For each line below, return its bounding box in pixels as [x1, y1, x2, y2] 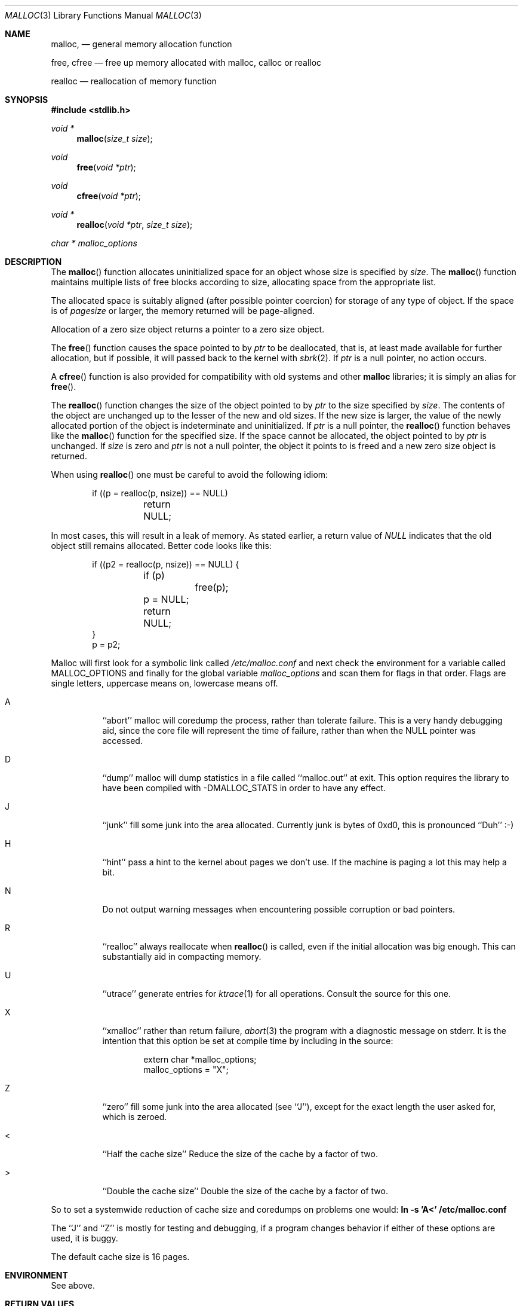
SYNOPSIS [5, 94, 48, 105]
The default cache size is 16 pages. [51, 1252, 190, 1262]
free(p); [195, 581, 229, 593]
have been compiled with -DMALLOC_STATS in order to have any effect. [102, 783, 386, 793]
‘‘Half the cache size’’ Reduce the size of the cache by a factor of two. [102, 1149, 378, 1159]
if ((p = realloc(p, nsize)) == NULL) [92, 488, 228, 498]
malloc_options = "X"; [143, 1064, 229, 1075]
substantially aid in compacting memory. [102, 951, 261, 962]
